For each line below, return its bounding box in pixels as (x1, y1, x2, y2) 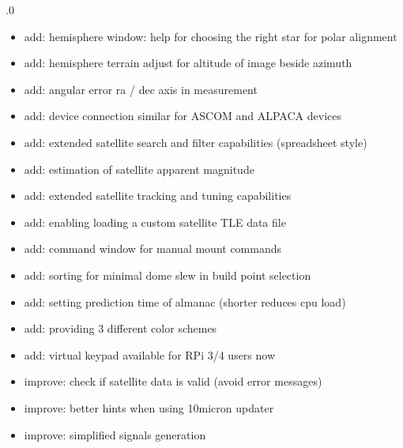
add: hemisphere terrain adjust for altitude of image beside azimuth (24, 55, 352, 71)
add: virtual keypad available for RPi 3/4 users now (24, 346, 276, 363)
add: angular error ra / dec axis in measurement (24, 81, 258, 97)
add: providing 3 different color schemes (24, 320, 217, 337)
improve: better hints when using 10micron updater (24, 399, 274, 416)
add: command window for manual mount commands (24, 240, 282, 257)
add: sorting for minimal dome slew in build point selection (24, 266, 311, 283)
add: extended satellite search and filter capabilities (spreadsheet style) (24, 134, 367, 150)
